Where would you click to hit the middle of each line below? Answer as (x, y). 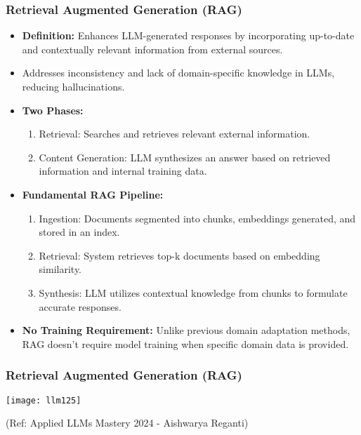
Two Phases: (53, 110)
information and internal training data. (123, 171)
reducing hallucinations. (73, 86)
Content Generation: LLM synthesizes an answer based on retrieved (185, 157)
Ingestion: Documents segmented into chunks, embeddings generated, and (197, 218)
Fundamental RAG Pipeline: (93, 194)
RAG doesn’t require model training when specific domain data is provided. (185, 343)
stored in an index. (79, 232)
